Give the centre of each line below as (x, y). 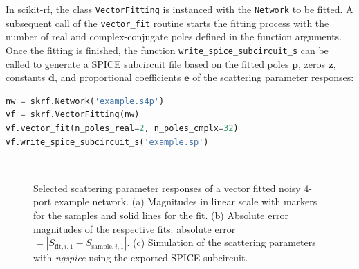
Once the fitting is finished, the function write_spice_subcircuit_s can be (167, 50)
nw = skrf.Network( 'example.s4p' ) (85, 101)
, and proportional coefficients (118, 77)
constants (26, 77)
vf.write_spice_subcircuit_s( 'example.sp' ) (107, 142)
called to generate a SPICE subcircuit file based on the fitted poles (147, 63)
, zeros (312, 63)
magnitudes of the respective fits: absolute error (135, 228)
